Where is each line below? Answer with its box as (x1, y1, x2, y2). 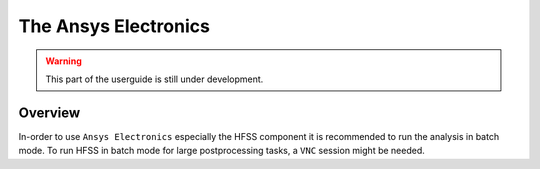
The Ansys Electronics (18, 15, 210, 37)
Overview (18, 104, 81, 121)
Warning (45, 55, 82, 67)
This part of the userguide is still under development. (45, 73, 264, 85)
